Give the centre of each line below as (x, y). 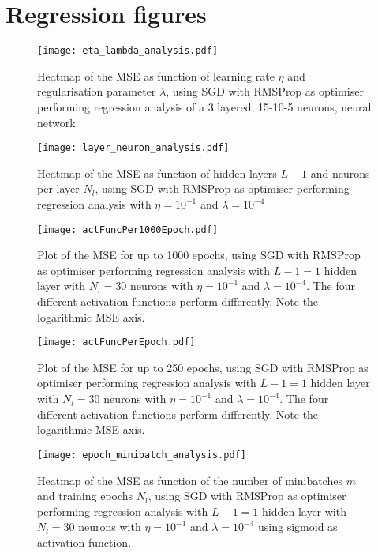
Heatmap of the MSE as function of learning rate (156, 75)
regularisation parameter (97, 91)
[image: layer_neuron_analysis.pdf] (133, 148)
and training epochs (85, 496)
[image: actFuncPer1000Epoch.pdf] (128, 229)
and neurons (340, 173)
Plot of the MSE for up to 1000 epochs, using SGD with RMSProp (199, 255)
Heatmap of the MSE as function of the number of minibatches (190, 480)
